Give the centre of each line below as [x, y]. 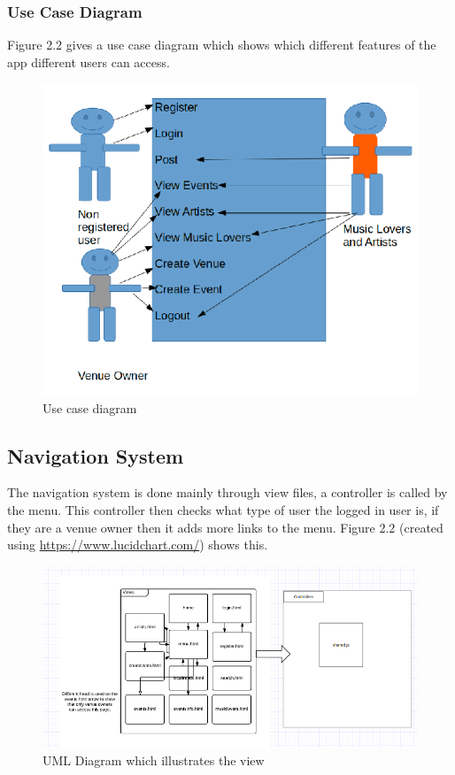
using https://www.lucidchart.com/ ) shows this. [138, 545]
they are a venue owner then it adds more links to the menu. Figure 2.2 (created [225, 527]
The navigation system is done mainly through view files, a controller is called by [227, 492]
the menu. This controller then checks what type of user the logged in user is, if [223, 509]
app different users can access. [89, 61]
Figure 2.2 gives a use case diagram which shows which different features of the [222, 45]
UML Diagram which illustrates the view [154, 760]
